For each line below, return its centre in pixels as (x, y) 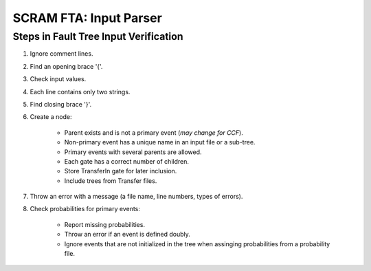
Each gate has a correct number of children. (126, 161)
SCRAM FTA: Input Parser (88, 18)
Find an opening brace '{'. (66, 66)
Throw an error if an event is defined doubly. (127, 235)
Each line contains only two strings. (80, 91)
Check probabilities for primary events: (85, 209)
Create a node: (51, 117)
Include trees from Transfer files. (111, 181)
